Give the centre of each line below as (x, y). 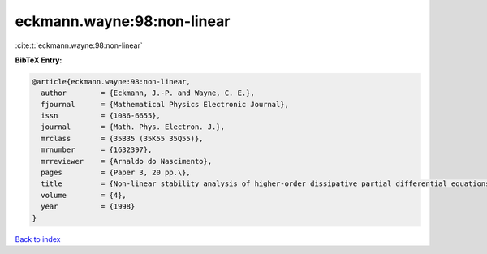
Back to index (38, 239)
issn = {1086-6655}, (101, 116)
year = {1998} (88, 207)
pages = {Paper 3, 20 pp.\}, (116, 173)
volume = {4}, (84, 195)
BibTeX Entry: (39, 60)
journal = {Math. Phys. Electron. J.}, (133, 127)
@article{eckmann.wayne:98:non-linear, (111, 82)
